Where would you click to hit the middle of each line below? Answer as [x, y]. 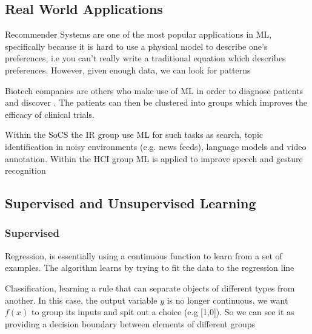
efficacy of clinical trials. [50, 114]
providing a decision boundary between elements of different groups [130, 323]
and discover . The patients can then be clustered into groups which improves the [156, 102]
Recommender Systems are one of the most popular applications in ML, [138, 34]
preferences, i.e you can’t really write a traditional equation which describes [145, 58]
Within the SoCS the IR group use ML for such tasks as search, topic [134, 135]
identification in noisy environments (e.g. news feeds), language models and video [156, 146]
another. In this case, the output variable [81, 300]
